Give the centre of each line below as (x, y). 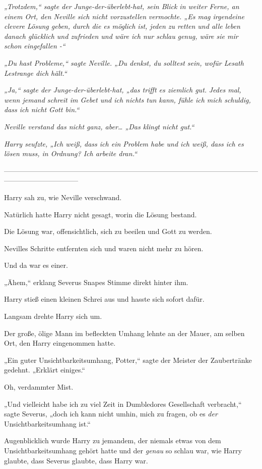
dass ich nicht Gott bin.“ (42, 109)
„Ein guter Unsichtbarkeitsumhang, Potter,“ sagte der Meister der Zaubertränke (128, 360)
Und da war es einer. (36, 265)
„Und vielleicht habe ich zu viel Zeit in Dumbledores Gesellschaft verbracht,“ (123, 404)
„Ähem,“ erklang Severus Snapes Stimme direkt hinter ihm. (96, 282)
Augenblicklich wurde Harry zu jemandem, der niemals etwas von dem (113, 440)
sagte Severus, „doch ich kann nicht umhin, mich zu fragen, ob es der (111, 414)
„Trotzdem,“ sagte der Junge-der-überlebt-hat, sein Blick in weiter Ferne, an (122, 6)
